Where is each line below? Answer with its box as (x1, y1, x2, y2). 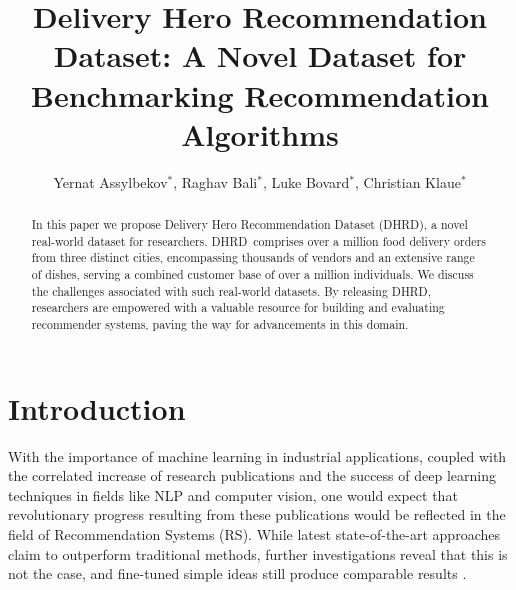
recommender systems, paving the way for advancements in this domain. (31, 316, 409, 333)
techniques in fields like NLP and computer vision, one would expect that (8, 484, 458, 505)
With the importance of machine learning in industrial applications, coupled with (8, 445, 507, 466)
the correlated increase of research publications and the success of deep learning (8, 465, 496, 486)
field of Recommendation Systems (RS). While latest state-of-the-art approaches (8, 523, 500, 544)
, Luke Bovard (262, 171, 350, 192)
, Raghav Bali (173, 171, 258, 192)
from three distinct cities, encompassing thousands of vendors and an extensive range (31, 249, 475, 266)
